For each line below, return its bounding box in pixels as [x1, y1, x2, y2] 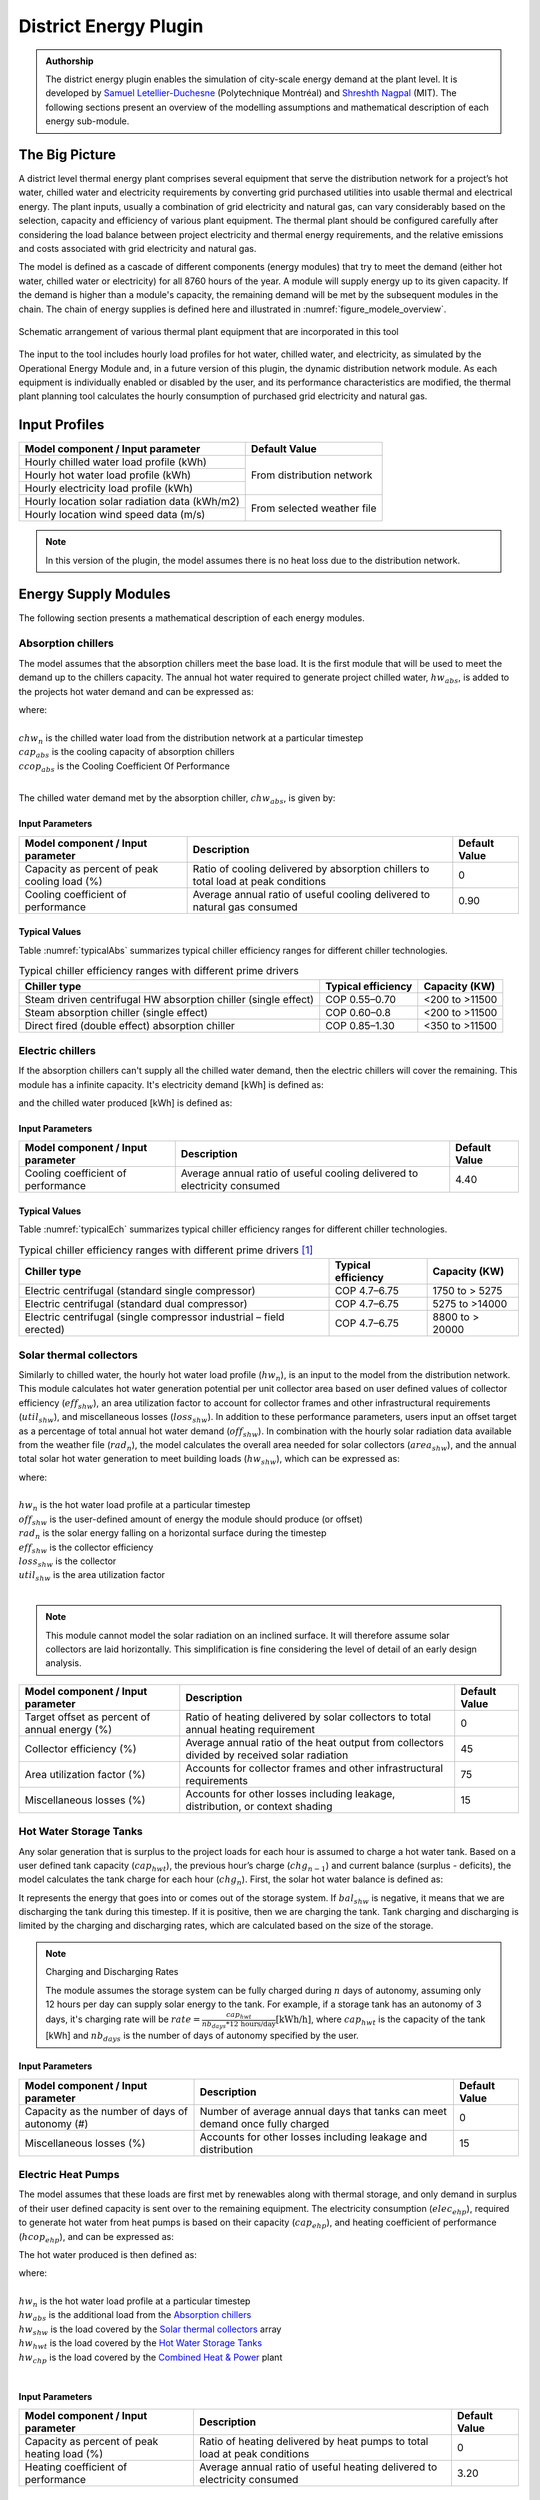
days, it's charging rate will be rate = [45, 2013, 201, 2025]
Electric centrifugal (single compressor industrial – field [24, 1310, 285, 1324]
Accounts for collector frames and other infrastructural [185, 1761, 444, 1775]
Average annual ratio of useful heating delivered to [199, 2460, 438, 2474]
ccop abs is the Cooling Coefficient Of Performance [18, 760, 230, 774]
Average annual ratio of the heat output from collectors [185, 1735, 444, 1749]
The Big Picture [18, 146, 117, 163]
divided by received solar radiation [185, 1748, 349, 1762]
